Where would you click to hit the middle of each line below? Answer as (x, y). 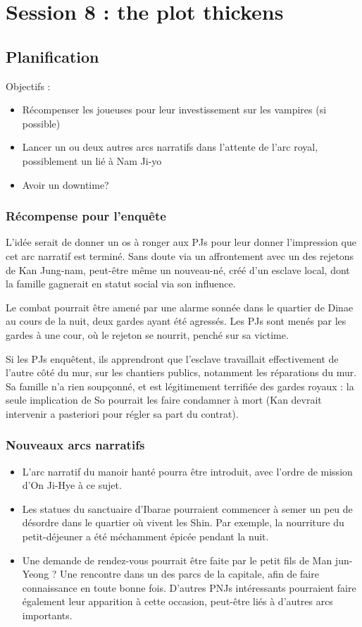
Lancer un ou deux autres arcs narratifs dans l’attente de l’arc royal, (170, 147)
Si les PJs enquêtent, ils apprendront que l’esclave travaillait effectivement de (172, 358)
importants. (47, 615)
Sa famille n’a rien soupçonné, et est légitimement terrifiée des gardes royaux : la (180, 386)
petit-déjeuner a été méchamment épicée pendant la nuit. (145, 536)
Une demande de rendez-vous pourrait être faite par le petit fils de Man (177, 560)
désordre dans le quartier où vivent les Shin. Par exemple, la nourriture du (183, 522)
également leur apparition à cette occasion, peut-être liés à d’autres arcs (177, 601)
